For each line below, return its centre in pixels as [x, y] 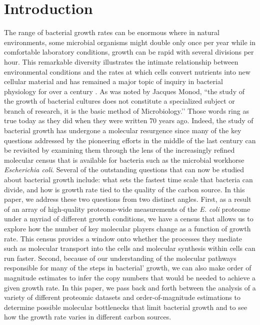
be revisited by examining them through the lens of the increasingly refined [119, 150]
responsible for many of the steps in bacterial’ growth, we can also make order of [128, 268]
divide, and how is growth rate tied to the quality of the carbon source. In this [124, 189]
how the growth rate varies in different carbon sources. [88, 317]
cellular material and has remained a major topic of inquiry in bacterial [113, 81]
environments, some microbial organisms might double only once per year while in [130, 42]
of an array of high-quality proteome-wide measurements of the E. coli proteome [127, 209]
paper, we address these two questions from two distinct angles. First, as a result [128, 199]
